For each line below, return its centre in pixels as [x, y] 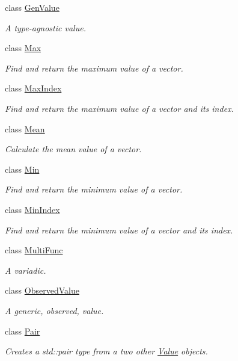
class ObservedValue [42, 290]
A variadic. [26, 270]
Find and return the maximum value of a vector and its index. [119, 108]
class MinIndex [32, 209]
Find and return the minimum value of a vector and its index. [119, 230]
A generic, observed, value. [54, 310]
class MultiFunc [34, 250]
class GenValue [32, 7]
